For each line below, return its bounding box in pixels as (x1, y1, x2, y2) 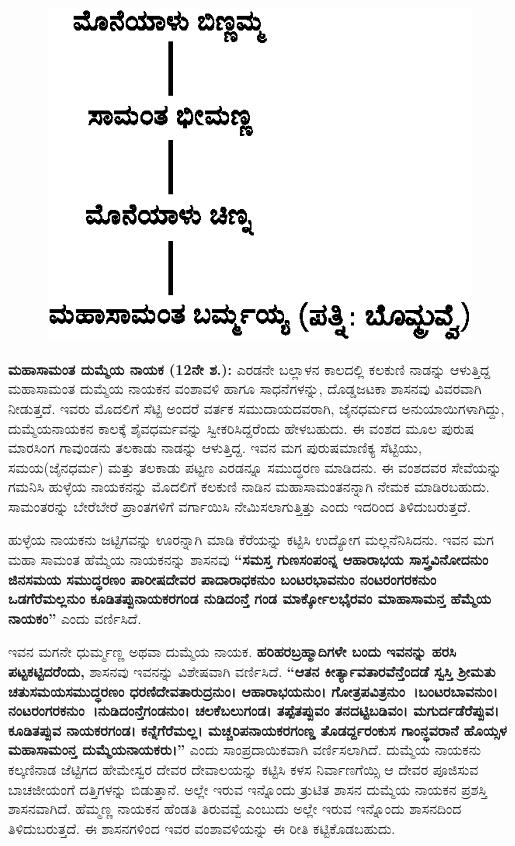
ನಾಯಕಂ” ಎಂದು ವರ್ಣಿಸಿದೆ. (8, 607, 142, 628)
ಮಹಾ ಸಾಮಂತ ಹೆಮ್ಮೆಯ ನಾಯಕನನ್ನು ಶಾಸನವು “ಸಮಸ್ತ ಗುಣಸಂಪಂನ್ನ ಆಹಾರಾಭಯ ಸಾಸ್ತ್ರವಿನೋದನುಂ (8, 549, 489, 570)
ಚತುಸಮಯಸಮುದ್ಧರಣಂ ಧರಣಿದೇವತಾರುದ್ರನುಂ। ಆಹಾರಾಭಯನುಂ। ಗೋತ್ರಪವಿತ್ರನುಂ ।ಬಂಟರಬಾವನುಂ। (8, 680, 498, 701)
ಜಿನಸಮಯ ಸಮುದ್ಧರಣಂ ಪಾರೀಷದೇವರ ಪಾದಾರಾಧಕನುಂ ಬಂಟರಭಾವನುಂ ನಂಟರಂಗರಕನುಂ (8, 568, 437, 589)
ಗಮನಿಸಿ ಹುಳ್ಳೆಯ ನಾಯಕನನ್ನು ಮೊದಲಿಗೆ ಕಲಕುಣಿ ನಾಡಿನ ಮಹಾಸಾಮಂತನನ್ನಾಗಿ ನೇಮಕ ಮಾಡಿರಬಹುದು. (8, 476, 490, 497)
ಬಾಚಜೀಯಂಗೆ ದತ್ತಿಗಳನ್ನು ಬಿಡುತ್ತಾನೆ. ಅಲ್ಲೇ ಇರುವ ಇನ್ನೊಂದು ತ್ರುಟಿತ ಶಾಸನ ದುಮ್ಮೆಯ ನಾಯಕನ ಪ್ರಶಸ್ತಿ (8, 778, 488, 799)
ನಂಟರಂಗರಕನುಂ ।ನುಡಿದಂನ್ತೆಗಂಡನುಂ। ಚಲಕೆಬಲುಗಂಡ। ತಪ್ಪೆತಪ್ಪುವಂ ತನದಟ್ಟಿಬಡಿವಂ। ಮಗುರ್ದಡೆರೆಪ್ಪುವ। (8, 700, 500, 721)
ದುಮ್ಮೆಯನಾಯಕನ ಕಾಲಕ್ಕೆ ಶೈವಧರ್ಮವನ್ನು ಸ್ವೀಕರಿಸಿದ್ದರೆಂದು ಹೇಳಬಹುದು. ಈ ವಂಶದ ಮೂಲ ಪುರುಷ (8, 417, 475, 438)
